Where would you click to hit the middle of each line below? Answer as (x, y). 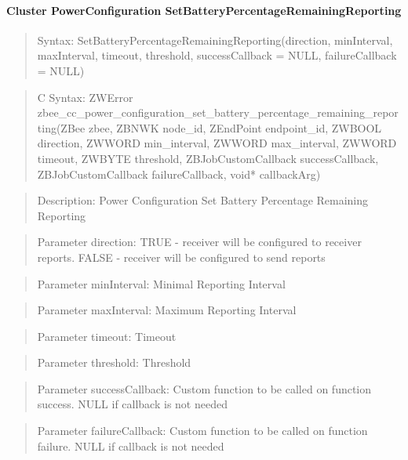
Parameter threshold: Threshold (114, 362)
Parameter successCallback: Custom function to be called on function (204, 388)
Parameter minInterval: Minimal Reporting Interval (161, 283)
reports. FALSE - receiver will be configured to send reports (181, 257)
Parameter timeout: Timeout (107, 336)
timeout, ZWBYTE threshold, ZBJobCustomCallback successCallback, (208, 158)
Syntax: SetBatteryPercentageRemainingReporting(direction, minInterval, (215, 40)
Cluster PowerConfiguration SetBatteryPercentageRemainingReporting (204, 10)
